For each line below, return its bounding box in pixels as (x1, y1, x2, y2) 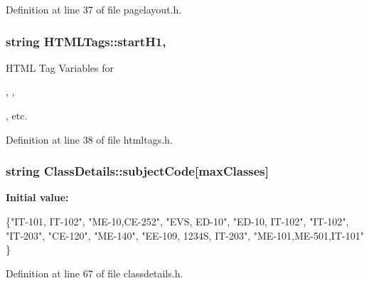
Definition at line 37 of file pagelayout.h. (6, 2, 182, 16)
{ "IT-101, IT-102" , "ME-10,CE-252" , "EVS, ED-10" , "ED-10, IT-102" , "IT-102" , (6, 214, 349, 228)
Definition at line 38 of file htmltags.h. (6, 132, 173, 146)
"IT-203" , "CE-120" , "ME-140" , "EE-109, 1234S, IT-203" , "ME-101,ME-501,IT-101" (6, 228, 364, 242)
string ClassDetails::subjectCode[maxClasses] (6, 162, 269, 180)
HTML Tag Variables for (6, 60, 114, 75)
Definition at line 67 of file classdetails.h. (6, 265, 183, 280)
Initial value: (6, 190, 69, 205)
